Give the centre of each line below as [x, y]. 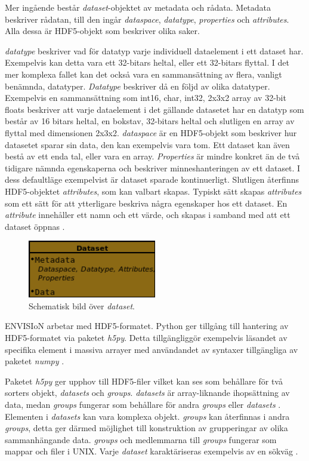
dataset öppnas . [35, 226]
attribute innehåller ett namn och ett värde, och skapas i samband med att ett [148, 215]
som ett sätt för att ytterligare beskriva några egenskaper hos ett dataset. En [146, 203]
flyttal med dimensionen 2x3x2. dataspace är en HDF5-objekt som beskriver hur [151, 132]
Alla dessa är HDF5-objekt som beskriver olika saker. [102, 31]
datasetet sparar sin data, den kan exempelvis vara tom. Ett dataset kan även [147, 144]
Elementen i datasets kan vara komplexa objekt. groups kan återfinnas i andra [147, 416]
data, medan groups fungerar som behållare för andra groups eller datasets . [143, 404]
